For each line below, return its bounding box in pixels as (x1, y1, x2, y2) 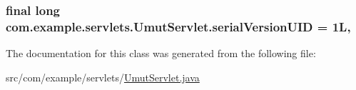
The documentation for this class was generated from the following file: (6, 46, 316, 61)
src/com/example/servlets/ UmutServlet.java (6, 69, 200, 84)
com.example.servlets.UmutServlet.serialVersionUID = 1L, (6, 17, 351, 35)
